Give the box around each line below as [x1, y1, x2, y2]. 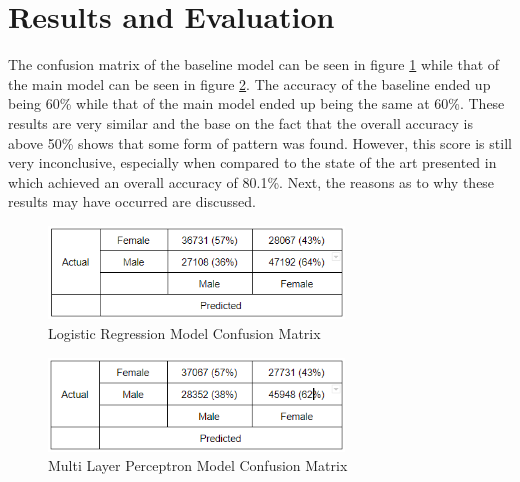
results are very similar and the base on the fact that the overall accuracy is [8, 112, 473, 133]
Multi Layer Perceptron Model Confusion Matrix [48, 455, 348, 476]
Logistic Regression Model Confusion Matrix [48, 323, 321, 344]
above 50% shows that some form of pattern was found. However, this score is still [8, 132, 512, 153]
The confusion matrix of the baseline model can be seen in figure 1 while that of [8, 54, 500, 75]
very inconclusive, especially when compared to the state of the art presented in [8, 152, 497, 173]
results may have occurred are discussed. [8, 191, 256, 212]
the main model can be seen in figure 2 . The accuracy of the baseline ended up [8, 73, 491, 94]
